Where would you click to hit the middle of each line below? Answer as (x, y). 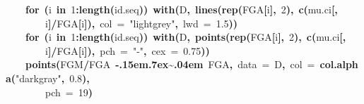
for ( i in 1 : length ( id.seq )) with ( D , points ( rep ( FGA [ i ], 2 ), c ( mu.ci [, (186, 37)
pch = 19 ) (69, 92)
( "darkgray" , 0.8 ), (50, 78)
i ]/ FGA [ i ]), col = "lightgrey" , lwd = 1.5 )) (142, 23)
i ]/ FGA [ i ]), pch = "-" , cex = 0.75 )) (128, 50)
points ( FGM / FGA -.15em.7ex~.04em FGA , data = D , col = (170, 64)
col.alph (339, 64)
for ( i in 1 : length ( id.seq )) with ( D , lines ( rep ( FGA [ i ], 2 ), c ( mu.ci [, (182, 9)
